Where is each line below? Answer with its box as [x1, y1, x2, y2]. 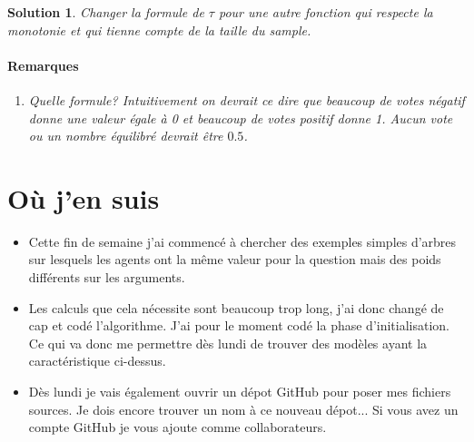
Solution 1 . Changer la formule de [7, 3, 204, 21]
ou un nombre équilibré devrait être [28, 126, 223, 145]
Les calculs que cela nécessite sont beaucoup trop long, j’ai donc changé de [28, 298, 444, 317]
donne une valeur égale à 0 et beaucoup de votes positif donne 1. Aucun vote [28, 108, 453, 127]
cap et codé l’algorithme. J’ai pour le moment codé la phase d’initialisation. [28, 316, 450, 335]
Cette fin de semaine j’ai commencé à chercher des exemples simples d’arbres [28, 231, 457, 250]
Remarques [7, 55, 79, 74]
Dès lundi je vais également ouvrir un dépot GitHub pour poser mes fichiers [28, 382, 451, 401]
